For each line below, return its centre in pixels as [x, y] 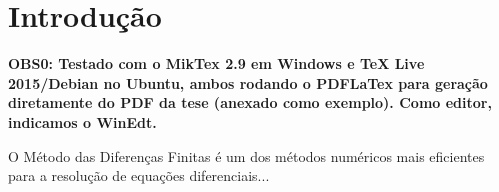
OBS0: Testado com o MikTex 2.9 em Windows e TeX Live [216, 63]
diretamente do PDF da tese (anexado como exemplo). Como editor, [250, 102]
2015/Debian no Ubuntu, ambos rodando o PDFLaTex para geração [248, 82]
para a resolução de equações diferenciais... [139, 175]
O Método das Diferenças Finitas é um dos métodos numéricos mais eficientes [246, 155]
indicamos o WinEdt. [82, 121]
